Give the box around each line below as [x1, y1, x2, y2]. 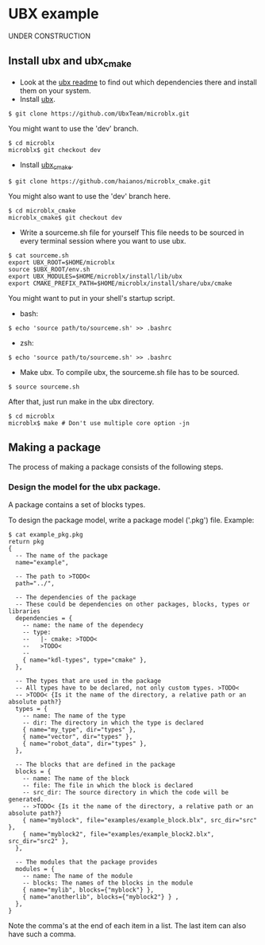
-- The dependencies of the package [15, 593, 136, 601]
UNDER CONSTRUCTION [8, 31, 91, 41]
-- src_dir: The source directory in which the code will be [22, 788, 229, 796]
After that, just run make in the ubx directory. [8, 396, 155, 406]
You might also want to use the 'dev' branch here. [8, 191, 171, 201]
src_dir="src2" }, [8, 837, 69, 845]
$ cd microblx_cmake [8, 206, 77, 215]
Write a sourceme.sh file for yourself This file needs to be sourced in [19, 228, 244, 237]
